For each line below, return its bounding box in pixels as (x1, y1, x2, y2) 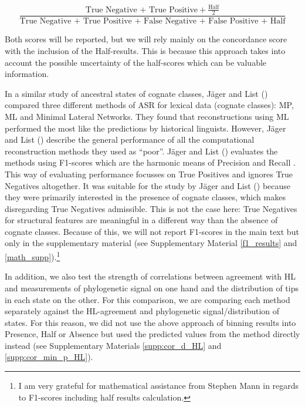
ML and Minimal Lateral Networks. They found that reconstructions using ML (5, 110, 289, 122)
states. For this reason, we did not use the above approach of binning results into (5, 316, 296, 328)
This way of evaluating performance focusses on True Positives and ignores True (5, 167, 293, 180)
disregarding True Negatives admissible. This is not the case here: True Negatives (5, 202, 297, 214)
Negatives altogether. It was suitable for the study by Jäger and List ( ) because (5, 179, 291, 191)
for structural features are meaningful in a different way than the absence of (5, 214, 278, 226)
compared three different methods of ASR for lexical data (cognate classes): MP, (5, 99, 294, 111)
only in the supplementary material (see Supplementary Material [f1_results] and (5, 237, 297, 249)
